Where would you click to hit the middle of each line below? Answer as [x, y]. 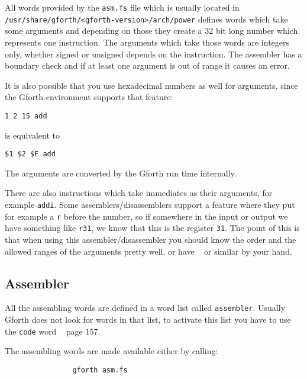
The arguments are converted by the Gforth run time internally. [121, 173]
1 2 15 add [26, 116]
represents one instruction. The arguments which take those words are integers [147, 42]
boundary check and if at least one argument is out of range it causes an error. [147, 65]
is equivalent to [33, 135]
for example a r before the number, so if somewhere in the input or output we [146, 216]
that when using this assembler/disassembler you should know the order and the [151, 239]
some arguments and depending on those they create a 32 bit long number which [151, 30]
